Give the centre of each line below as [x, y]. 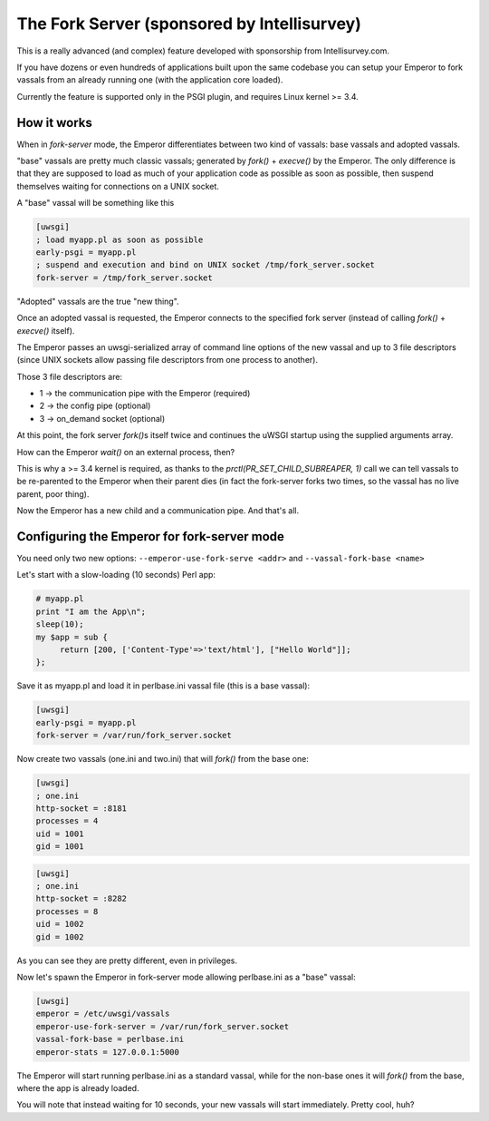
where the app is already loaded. [78, 1087]
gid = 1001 [60, 847]
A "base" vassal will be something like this [96, 203]
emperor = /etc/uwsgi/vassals [103, 1014]
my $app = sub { [72, 637]
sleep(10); [60, 624]
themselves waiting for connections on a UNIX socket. [118, 186]
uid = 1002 [60, 924]
